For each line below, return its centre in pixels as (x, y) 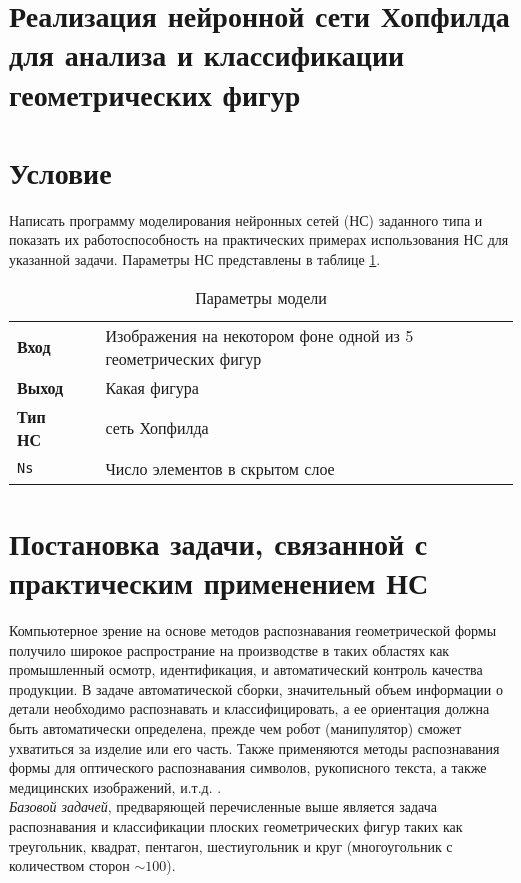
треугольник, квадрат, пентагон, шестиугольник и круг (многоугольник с (231, 845)
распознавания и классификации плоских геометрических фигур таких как (236, 825)
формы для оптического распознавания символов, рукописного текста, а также (248, 767)
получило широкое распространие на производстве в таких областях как (229, 649)
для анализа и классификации (207, 54)
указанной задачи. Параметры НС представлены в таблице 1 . (195, 259)
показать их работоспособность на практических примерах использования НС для (259, 239)
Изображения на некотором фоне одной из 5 (259, 335)
